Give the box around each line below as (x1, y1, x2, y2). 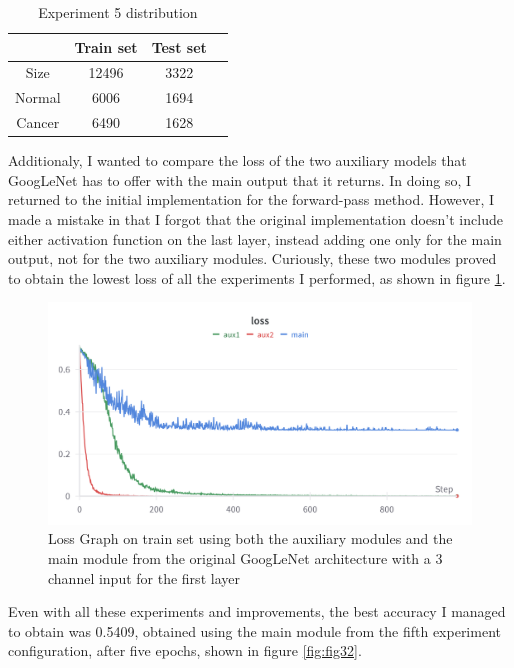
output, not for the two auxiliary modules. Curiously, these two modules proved (8, 248, 497, 269)
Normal (15, 87, 61, 108)
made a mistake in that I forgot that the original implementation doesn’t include (8, 209, 503, 229)
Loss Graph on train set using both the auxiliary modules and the (48, 528, 453, 549)
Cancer (16, 112, 60, 133)
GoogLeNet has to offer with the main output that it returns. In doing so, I (8, 169, 472, 190)
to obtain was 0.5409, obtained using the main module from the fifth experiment (8, 620, 501, 641)
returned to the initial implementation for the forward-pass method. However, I (8, 189, 495, 210)
